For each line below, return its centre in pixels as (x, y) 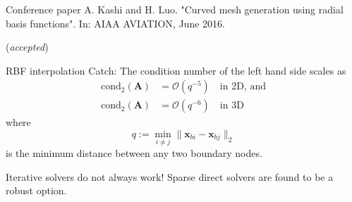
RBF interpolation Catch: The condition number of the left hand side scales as (176, 70)
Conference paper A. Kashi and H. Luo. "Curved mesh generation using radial (175, 9)
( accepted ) (27, 47)
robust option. (36, 190)
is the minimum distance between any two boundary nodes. (134, 153)
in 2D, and (243, 87)
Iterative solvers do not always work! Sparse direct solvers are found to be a (170, 176)
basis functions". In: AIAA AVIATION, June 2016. (115, 23)
